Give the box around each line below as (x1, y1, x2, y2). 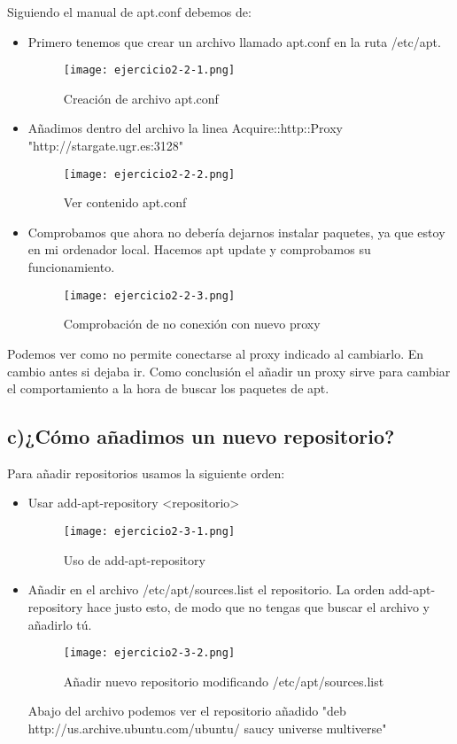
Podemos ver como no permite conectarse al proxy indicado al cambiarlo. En (7, 344, 424, 362)
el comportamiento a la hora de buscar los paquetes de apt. (7, 379, 329, 398)
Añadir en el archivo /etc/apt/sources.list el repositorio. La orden (27, 580, 385, 599)
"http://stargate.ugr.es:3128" (27, 136, 184, 155)
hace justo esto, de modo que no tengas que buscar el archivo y (87, 597, 430, 616)
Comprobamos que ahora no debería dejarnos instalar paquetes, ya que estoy (27, 222, 445, 241)
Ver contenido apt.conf (63, 193, 187, 212)
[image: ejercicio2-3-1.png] (63, 525, 236, 539)
